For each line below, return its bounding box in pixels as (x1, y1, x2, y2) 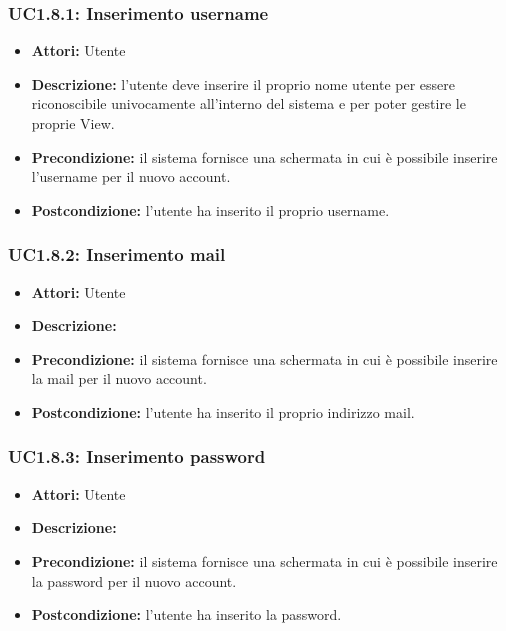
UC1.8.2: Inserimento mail (8, 242, 226, 267)
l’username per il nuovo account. (31, 166, 231, 187)
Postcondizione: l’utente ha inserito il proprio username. (31, 199, 390, 220)
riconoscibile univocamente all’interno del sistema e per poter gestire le (31, 93, 466, 114)
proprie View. (31, 113, 115, 133)
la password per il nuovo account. (31, 570, 237, 591)
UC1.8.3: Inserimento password (8, 444, 266, 469)
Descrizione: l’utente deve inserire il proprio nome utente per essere (31, 73, 455, 94)
